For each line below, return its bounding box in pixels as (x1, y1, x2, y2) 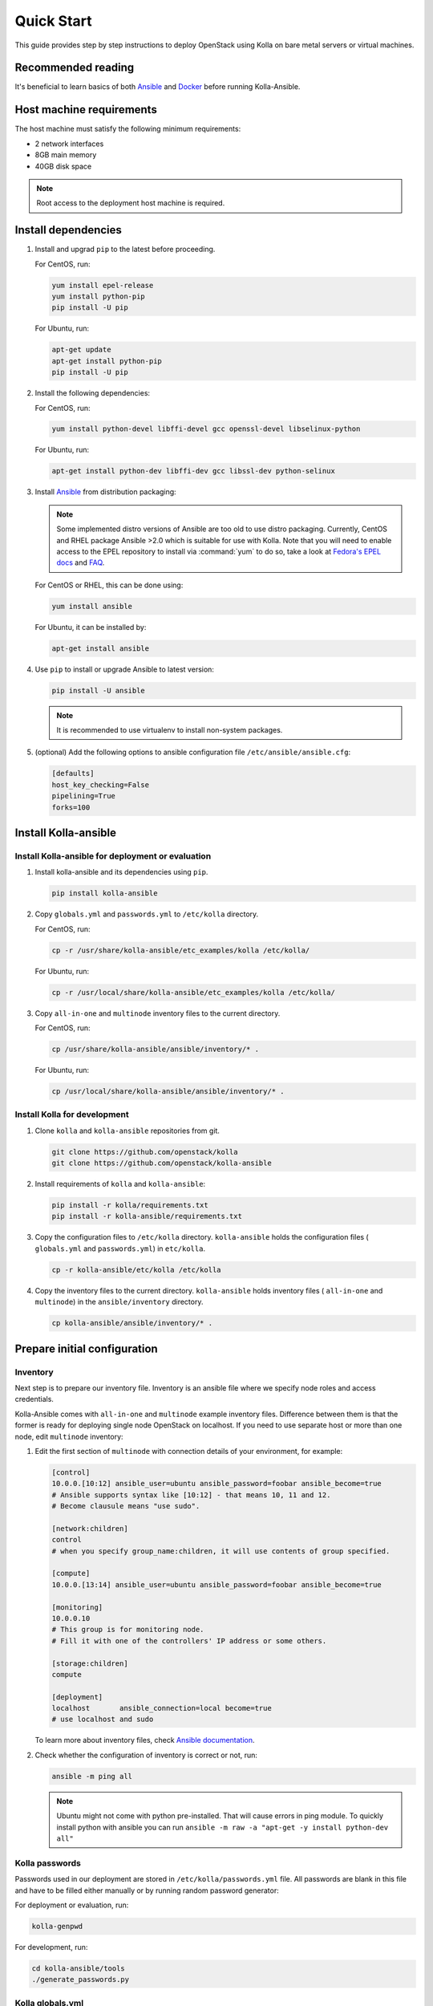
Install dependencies (14, 223, 122, 237)
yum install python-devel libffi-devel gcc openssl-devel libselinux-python (51, 424, 361, 433)
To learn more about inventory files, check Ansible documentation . (34, 1736, 256, 1745)
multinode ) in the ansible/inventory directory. (34, 1297, 204, 1307)
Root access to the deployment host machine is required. (36, 198, 225, 208)
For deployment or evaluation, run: (14, 1900, 129, 1910)
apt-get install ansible (51, 644, 150, 653)
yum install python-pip (51, 291, 146, 301)
